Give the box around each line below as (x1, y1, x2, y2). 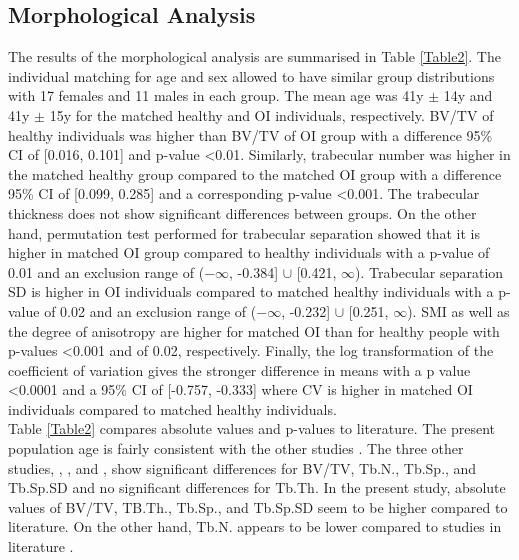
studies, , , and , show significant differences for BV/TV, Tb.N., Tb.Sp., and (8, 457, 477, 478)
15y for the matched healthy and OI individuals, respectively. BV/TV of (49, 104, 494, 125)
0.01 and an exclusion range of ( (8, 261, 205, 282)
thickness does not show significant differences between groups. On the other (8, 202, 477, 223)
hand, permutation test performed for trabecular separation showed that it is (8, 222, 480, 243)
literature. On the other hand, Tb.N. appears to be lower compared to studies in (8, 516, 502, 537)
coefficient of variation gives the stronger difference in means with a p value (8, 359, 471, 380)
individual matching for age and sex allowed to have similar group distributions (8, 65, 495, 86)
